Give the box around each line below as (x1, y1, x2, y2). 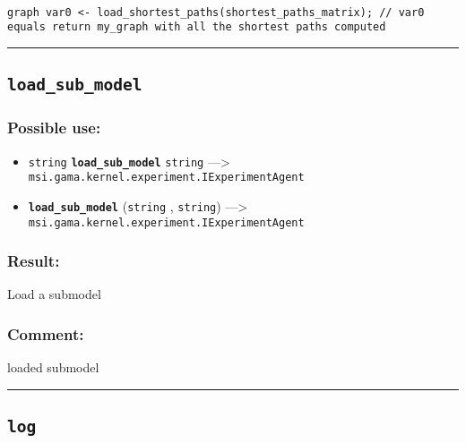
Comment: (7, 322, 84, 345)
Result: (7, 250, 60, 272)
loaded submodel (7, 358, 99, 377)
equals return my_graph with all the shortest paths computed (7, 21, 386, 34)
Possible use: (7, 116, 101, 139)
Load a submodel (7, 285, 101, 303)
